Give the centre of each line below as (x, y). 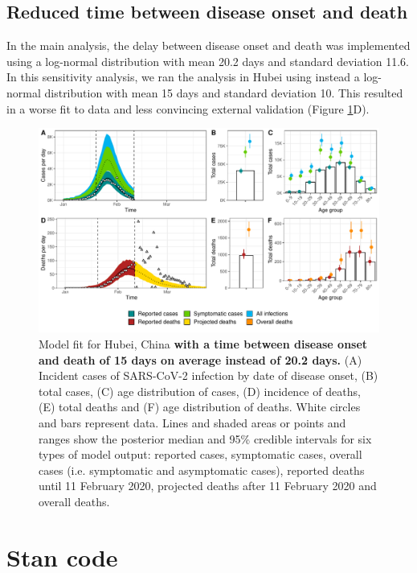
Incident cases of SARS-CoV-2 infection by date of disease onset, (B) (208, 375)
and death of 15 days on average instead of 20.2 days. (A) (200, 359)
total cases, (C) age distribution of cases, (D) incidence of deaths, (200, 391)
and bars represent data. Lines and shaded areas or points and (192, 422)
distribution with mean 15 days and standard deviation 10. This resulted (224, 92)
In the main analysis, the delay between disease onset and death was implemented (208, 45)
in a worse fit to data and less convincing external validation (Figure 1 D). (188, 108)
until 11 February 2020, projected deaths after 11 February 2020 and (208, 486)
